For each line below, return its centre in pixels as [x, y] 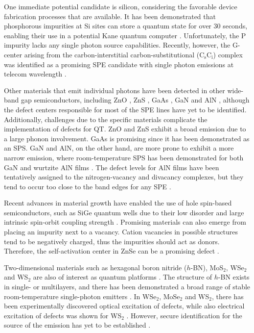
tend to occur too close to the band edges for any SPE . [88, 186]
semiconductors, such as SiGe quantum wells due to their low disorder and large [124, 212]
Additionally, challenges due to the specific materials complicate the [106, 119]
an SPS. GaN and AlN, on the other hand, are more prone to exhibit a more [119, 148]
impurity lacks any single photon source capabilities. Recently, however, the [117, 45]
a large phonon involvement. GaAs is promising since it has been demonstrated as [127, 138]
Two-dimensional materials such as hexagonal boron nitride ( [95, 267]
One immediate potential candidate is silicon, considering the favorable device [121, 6]
